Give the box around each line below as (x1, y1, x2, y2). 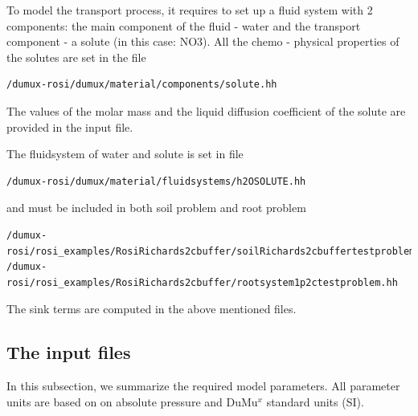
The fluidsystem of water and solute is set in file (6, 145, 244, 162)
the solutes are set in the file (6, 48, 146, 65)
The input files (6, 340, 131, 365)
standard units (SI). (266, 393, 364, 410)
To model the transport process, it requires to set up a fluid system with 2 (6, 2, 373, 18)
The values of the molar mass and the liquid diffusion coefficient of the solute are (6, 102, 406, 119)
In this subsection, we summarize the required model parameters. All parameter (6, 377, 400, 394)
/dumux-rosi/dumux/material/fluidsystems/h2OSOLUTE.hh (6, 175, 306, 187)
